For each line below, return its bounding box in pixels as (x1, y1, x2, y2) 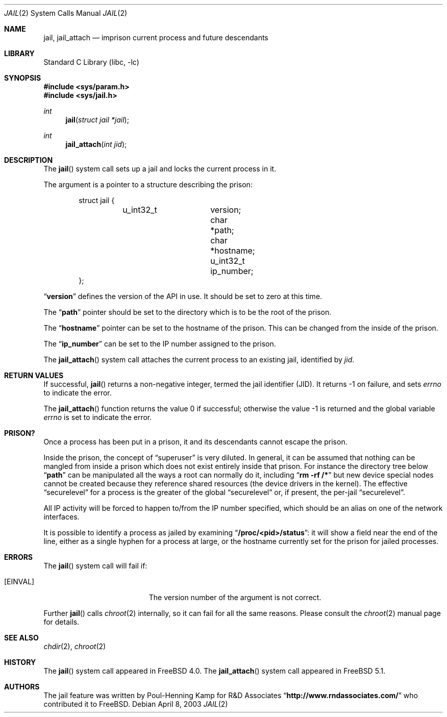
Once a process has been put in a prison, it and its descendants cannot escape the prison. (43, 437, 347, 446)
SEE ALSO (4, 633, 39, 642)
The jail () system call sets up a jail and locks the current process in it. (43, 164, 277, 173)
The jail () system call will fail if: (43, 561, 147, 570)
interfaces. (43, 512, 80, 521)
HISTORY (4, 658, 36, 666)
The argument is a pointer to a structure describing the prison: (43, 180, 253, 189)
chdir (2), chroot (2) (43, 642, 106, 651)
